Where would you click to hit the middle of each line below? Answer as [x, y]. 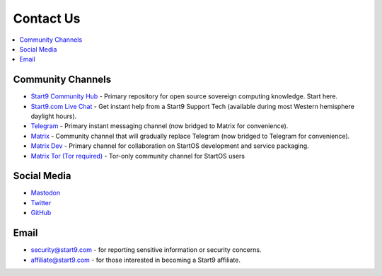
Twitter [41, 202]
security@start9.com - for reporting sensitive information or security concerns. [146, 250]
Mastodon [45, 193]
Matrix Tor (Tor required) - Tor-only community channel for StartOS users [138, 156]
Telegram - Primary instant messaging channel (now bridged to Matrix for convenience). [160, 126]
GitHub [41, 213]
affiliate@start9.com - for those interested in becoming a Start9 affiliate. [135, 260]
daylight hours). [54, 116]
